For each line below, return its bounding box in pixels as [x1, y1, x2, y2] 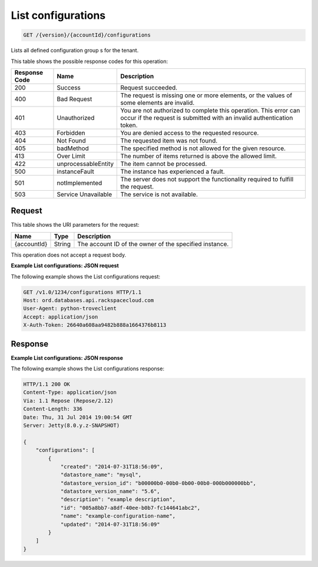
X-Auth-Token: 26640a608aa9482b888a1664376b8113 [23, 321, 167, 329]
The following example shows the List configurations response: [11, 365, 165, 372]
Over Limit [57, 152, 85, 160]
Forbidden [57, 128, 85, 137]
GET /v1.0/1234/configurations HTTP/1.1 [23, 289, 141, 296]
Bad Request [57, 95, 92, 103]
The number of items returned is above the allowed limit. [120, 152, 277, 160]
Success [57, 83, 81, 91]
